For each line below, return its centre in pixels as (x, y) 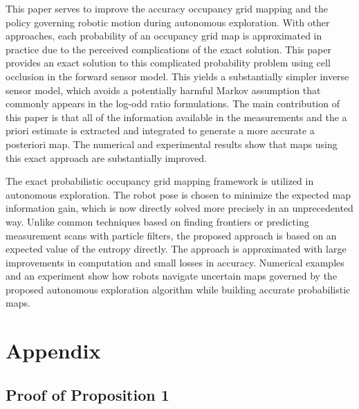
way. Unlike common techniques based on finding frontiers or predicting (157, 221)
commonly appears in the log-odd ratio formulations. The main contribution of (173, 103)
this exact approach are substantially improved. (106, 157)
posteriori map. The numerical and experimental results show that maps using (172, 144)
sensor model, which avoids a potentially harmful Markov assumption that (163, 90)
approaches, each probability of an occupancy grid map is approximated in (164, 36)
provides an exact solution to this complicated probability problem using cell (168, 63)
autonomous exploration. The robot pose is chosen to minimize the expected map (178, 194)
